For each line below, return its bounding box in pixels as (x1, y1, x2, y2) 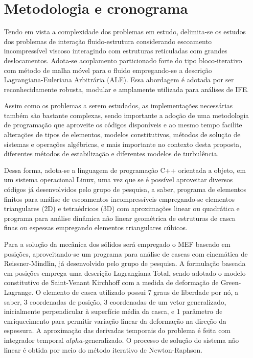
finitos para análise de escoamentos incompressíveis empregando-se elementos (4, 193, 235, 204)
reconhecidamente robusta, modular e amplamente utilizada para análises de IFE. (4, 84, 249, 94)
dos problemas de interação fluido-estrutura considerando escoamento (4, 36, 212, 46)
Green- (221, 277, 241, 287)
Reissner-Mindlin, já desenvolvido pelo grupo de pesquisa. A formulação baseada (4, 258, 246, 268)
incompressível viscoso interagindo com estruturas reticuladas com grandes (4, 46, 228, 56)
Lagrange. (4, 286, 34, 297)
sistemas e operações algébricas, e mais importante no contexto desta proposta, (4, 139, 241, 149)
